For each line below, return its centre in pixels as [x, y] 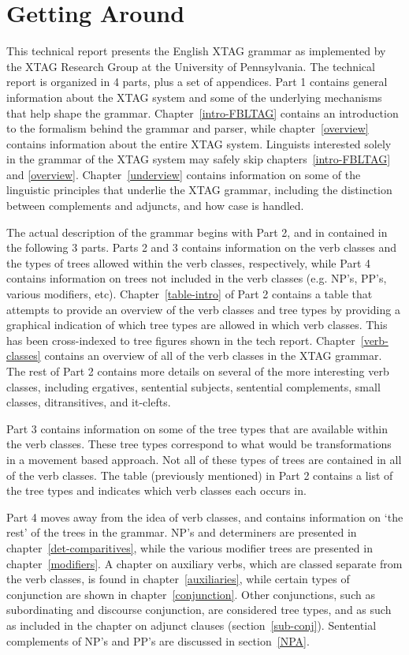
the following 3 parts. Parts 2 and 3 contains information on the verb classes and [202, 247]
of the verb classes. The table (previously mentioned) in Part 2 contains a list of [200, 475]
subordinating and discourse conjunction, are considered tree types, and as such [199, 610]
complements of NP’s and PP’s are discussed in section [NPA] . [158, 640]
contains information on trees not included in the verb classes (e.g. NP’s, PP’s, [197, 278]
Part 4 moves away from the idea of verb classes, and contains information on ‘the [205, 517]
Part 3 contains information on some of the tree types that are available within [197, 428]
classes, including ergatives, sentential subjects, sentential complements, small [193, 386]
